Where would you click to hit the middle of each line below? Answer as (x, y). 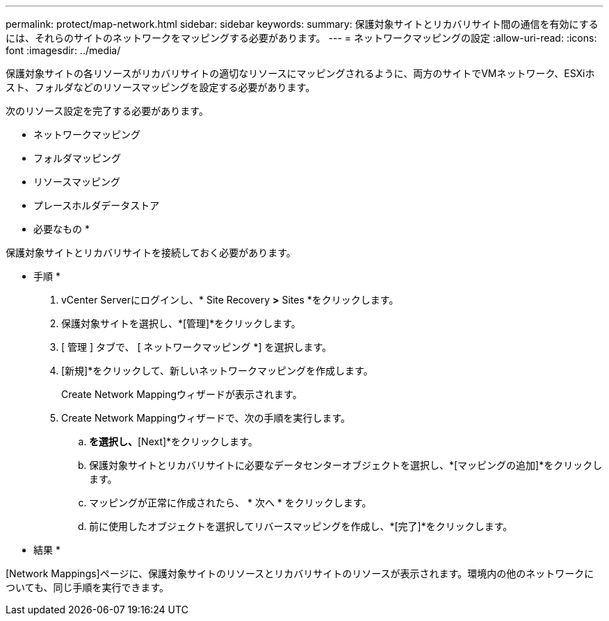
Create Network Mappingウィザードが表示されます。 (182, 394)
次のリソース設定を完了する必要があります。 (107, 111)
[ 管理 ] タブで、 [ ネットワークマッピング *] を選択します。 (197, 347)
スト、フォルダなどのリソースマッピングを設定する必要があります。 (161, 87)
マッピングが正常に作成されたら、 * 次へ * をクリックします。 (230, 503)
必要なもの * (62, 229)
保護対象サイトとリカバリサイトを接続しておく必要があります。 (151, 252)
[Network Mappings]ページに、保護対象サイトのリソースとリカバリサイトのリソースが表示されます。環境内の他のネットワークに (300, 573)
